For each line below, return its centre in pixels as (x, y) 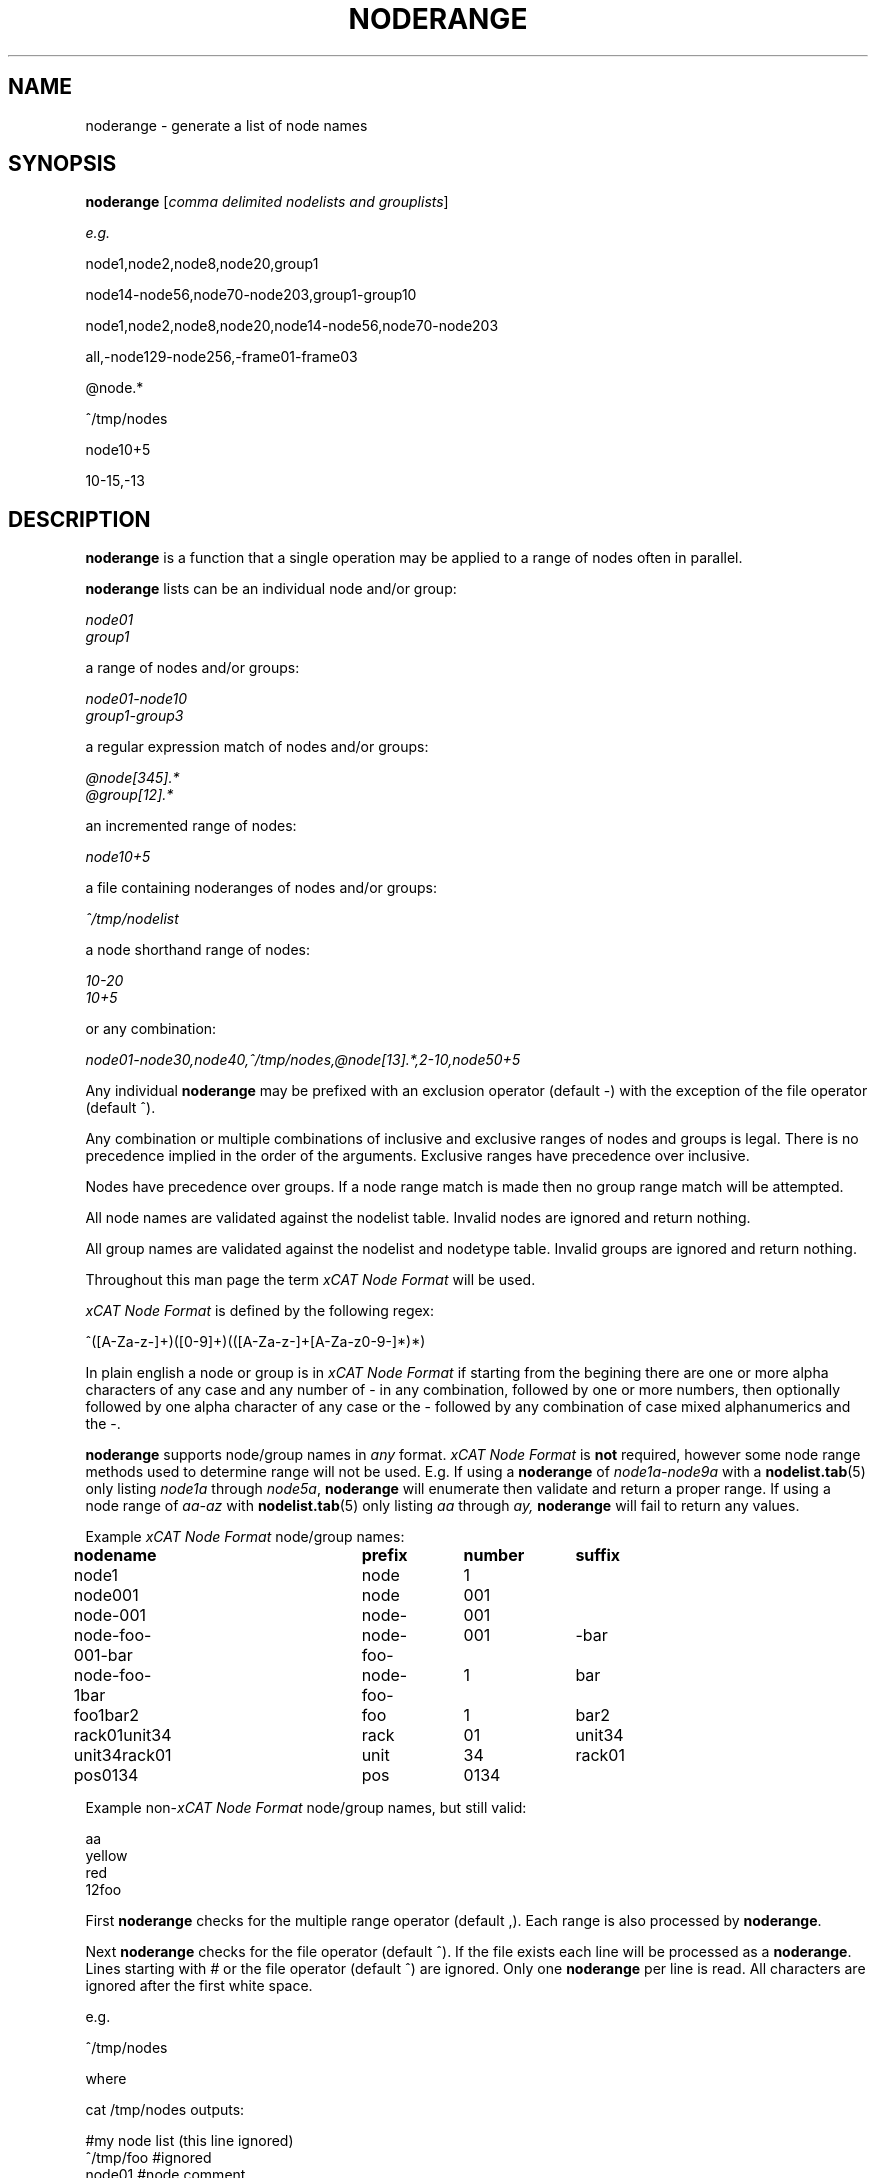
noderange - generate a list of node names (226, 125)
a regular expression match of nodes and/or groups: (257, 747)
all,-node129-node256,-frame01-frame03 (221, 357)
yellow (106, 1856)
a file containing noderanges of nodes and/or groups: (261, 888)
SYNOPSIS (62, 164)
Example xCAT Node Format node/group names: (245, 1537)
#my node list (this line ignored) (189, 2141)
